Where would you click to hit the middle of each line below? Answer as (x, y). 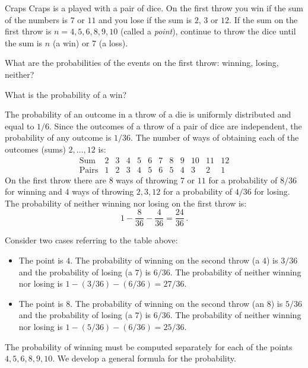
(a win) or (71, 42)
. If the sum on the (263, 19)
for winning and (34, 191)
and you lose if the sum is (145, 19)
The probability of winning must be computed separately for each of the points (149, 346)
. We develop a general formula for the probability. (144, 358)
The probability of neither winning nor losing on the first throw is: (126, 203)
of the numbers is (36, 19)
